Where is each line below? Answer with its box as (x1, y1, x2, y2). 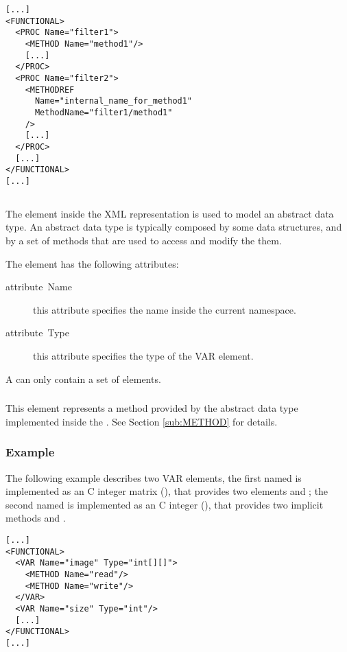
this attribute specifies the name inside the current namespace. (33, 302, 296, 316)
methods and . (5, 511, 66, 525)
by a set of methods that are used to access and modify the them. (5, 233, 282, 248)
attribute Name (5, 279, 72, 294)
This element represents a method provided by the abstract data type (5, 401, 298, 415)
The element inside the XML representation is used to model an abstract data (5, 206, 334, 220)
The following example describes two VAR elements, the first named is (5, 470, 302, 485)
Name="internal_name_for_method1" (34, 96, 193, 106)
